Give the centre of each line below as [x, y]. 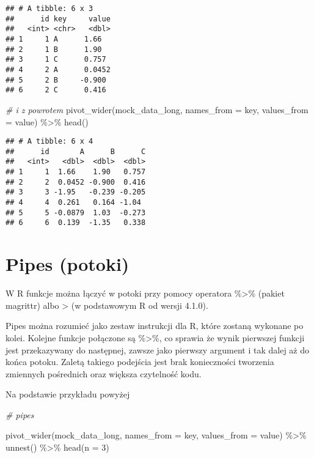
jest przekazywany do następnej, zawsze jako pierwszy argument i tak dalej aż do [157, 349]
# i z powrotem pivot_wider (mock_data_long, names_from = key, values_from [157, 109]
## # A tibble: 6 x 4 [49, 142]
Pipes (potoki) [68, 264]
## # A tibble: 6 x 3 [49, 9]
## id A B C [76, 151]
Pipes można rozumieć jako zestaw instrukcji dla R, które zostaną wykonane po [155, 326]
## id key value [58, 19]
